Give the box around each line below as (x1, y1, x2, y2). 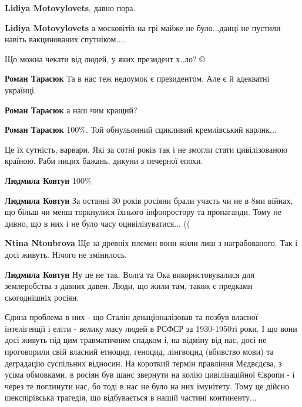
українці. (5, 83, 36, 96)
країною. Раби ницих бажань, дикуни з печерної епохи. (5, 154, 203, 167)
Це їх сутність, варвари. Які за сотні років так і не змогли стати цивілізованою (5, 143, 288, 155)
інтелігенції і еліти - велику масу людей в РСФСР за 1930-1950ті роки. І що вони (5, 322, 297, 334)
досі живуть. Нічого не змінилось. (5, 248, 127, 260)
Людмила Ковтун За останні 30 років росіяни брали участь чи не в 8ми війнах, (5, 194, 293, 206)
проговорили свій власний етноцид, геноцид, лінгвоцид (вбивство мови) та (5, 345, 274, 358)
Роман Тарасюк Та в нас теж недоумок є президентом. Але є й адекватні (5, 72, 270, 85)
